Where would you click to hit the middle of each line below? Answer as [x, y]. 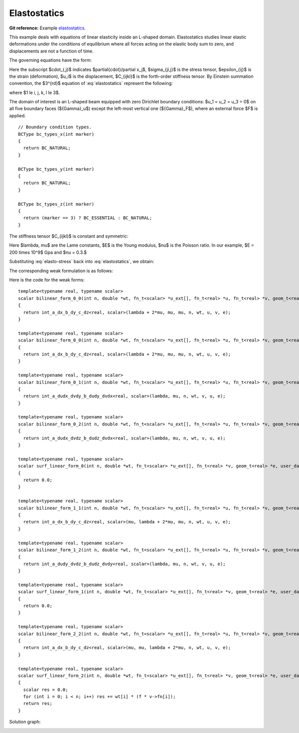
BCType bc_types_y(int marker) [56, 169]
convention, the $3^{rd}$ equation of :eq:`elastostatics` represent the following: [91, 83]
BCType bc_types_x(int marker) [56, 134]
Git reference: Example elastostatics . [47, 28]
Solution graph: [25, 722]
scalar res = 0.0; [46, 690]
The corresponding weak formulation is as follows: [61, 271]
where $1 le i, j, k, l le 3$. [34, 92]
